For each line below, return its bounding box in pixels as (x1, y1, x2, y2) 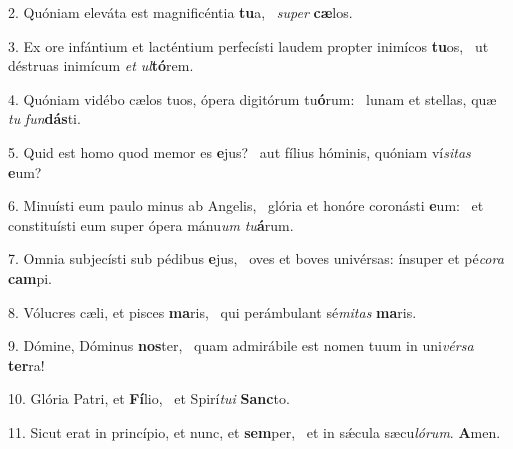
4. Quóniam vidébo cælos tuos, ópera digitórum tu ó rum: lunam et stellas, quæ (8, 88, 497, 109)
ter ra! (8, 354, 45, 375)
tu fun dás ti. (8, 108, 81, 129)
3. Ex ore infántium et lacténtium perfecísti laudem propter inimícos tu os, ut (8, 35, 489, 56)
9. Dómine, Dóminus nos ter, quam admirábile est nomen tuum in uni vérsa (8, 335, 474, 356)
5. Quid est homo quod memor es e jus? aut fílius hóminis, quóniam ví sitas (8, 141, 471, 162)
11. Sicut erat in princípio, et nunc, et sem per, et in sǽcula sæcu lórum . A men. (8, 421, 501, 442)
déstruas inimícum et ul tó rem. (8, 55, 194, 76)
